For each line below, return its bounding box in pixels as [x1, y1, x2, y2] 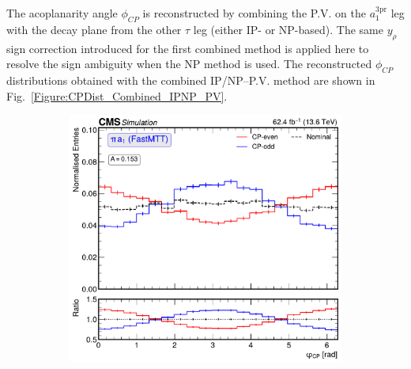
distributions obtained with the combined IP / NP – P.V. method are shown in [6, 71, 375, 88]
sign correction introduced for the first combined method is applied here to [6, 40, 369, 56]
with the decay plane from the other [6, 21, 182, 37]
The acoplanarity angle [6, 5, 118, 21]
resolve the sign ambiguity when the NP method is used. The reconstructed [6, 55, 372, 72]
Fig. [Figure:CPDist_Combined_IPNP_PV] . [6, 87, 228, 104]
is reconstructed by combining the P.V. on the [142, 5, 367, 21]
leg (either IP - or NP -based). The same [193, 21, 383, 37]
